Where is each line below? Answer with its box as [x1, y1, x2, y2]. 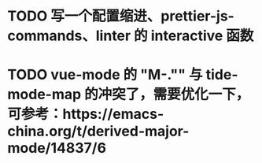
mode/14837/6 [7, 139, 107, 157]
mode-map [7, 86, 82, 103]
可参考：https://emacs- [7, 106, 164, 123]
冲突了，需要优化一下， [98, 86, 250, 103]
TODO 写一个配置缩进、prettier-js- [7, 7, 235, 25]
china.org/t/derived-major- [7, 123, 190, 140]
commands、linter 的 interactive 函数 [7, 27, 254, 45]
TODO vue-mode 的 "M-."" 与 [7, 66, 203, 83]
